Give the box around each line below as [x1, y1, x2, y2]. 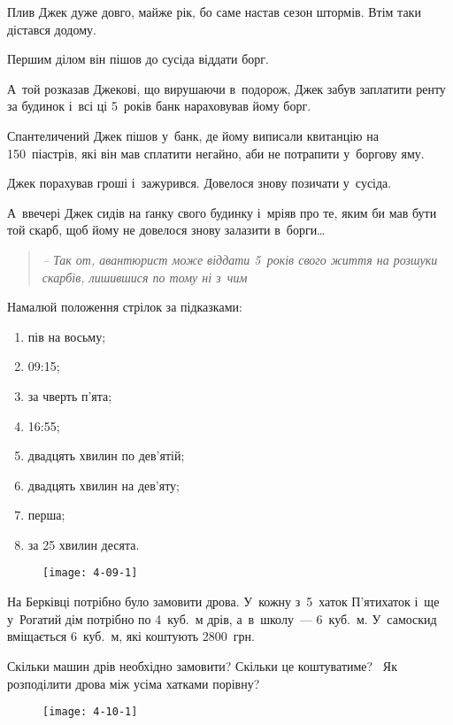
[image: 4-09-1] [42, 567, 138, 580]
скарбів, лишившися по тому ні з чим [42, 267, 248, 286]
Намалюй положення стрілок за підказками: [7, 297, 242, 316]
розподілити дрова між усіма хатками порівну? [7, 674, 260, 692]
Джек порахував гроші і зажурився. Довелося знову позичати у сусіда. [7, 174, 392, 192]
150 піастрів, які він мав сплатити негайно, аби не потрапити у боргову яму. [7, 143, 425, 162]
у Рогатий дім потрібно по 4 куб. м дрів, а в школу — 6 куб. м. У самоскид [7, 609, 437, 628]
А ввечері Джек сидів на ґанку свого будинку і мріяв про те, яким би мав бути [7, 203, 437, 221]
